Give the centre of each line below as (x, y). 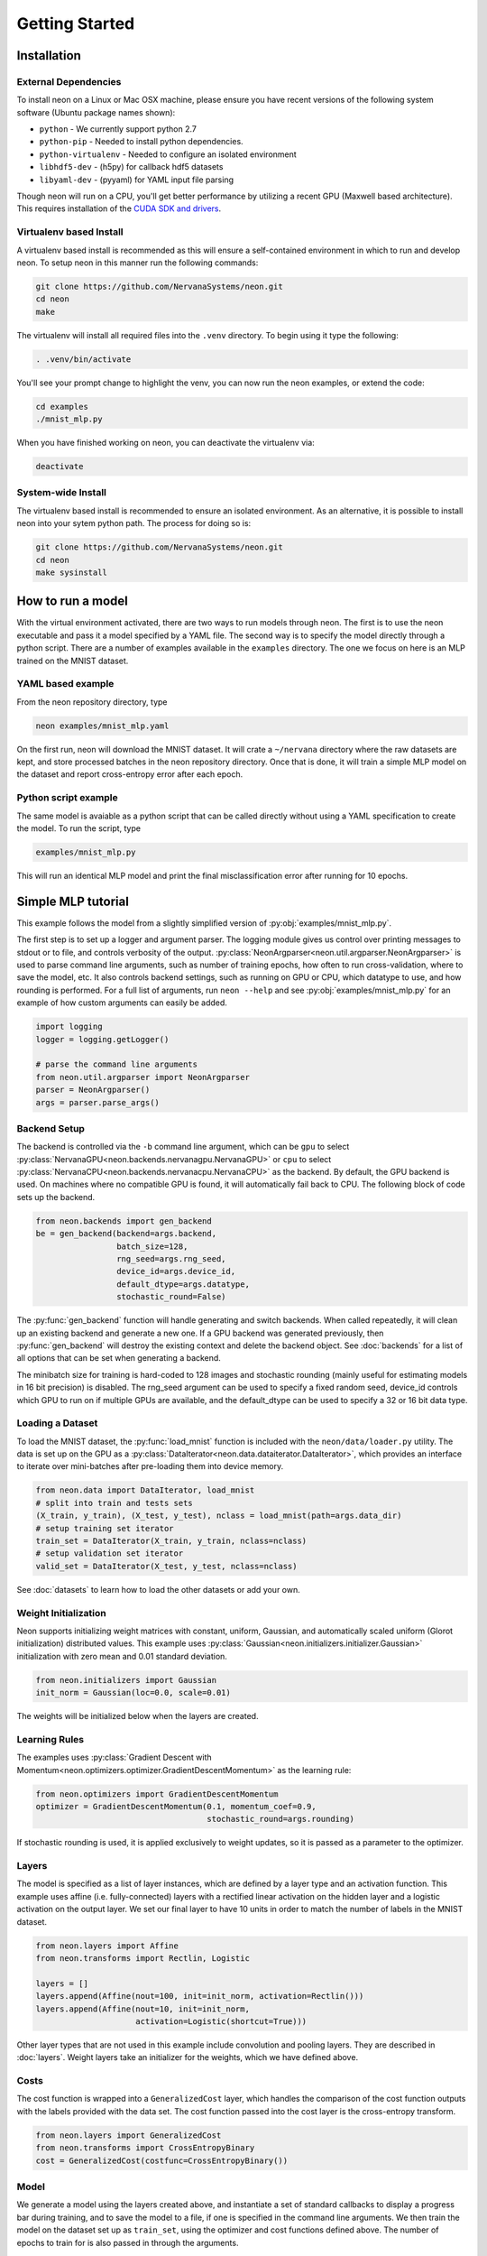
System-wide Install (62, 493)
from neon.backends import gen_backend (124, 1221)
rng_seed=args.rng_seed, (171, 1259)
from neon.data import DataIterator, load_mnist (145, 1490)
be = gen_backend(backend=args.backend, (126, 1234)
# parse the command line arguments (117, 1064)
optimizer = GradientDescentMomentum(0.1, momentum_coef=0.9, (176, 1806)
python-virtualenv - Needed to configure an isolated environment (168, 154)
